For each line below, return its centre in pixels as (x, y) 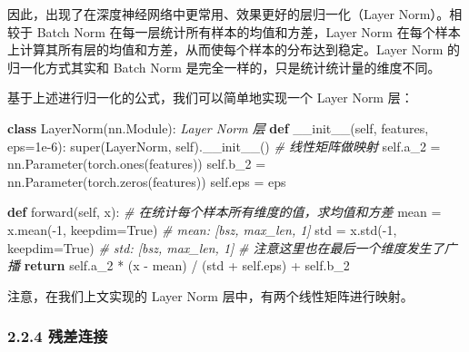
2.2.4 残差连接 (58, 336)
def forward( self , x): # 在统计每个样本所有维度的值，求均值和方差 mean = (225, 212)
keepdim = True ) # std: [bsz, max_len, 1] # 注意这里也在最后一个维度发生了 (226, 247)
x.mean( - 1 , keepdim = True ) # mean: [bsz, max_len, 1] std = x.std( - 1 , (202, 229)
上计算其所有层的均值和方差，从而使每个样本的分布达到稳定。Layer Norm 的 (234, 49)
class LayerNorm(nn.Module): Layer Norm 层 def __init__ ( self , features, (218, 127)
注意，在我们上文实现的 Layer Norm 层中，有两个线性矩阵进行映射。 (210, 295)
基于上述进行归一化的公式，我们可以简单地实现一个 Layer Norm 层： (210, 98)
